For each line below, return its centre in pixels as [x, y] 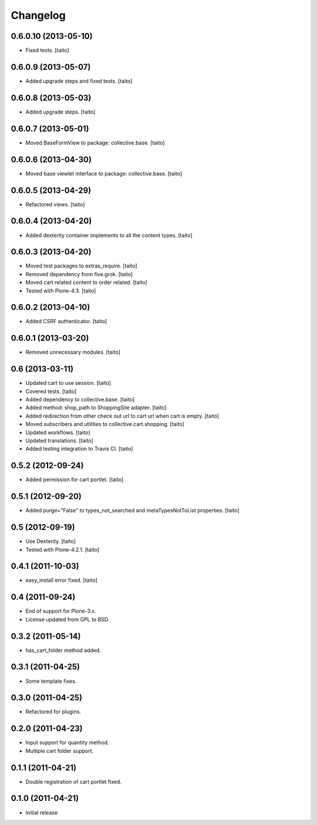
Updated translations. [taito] [59, 441]
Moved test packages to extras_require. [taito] [81, 266]
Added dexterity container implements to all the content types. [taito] [109, 235]
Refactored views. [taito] [55, 204]
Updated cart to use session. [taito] [68, 383]
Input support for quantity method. [67, 743]
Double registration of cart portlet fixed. [73, 782]
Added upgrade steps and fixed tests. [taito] [79, 81]
